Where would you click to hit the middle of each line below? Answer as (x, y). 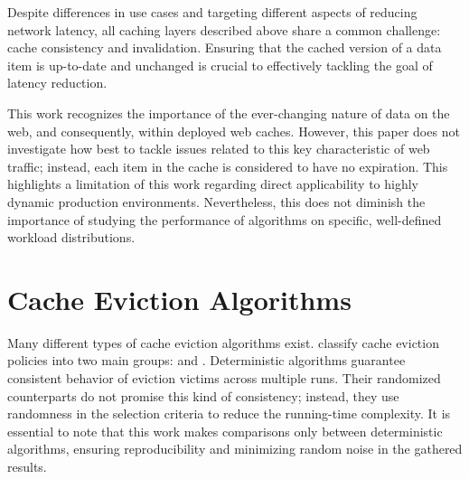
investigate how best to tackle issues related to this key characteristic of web (219, 149)
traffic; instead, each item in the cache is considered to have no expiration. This (228, 166)
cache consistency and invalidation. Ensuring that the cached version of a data (225, 47)
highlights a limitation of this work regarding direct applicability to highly (213, 184)
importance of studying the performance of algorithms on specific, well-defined (225, 219)
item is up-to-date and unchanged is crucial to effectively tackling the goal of (220, 65)
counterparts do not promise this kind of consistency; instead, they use (203, 395)
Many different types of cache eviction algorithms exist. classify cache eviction (223, 342)
